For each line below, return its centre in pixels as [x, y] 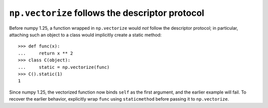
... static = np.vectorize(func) [64, 67]
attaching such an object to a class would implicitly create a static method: [85, 35]
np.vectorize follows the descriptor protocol [107, 13]
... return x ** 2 [46, 53]
